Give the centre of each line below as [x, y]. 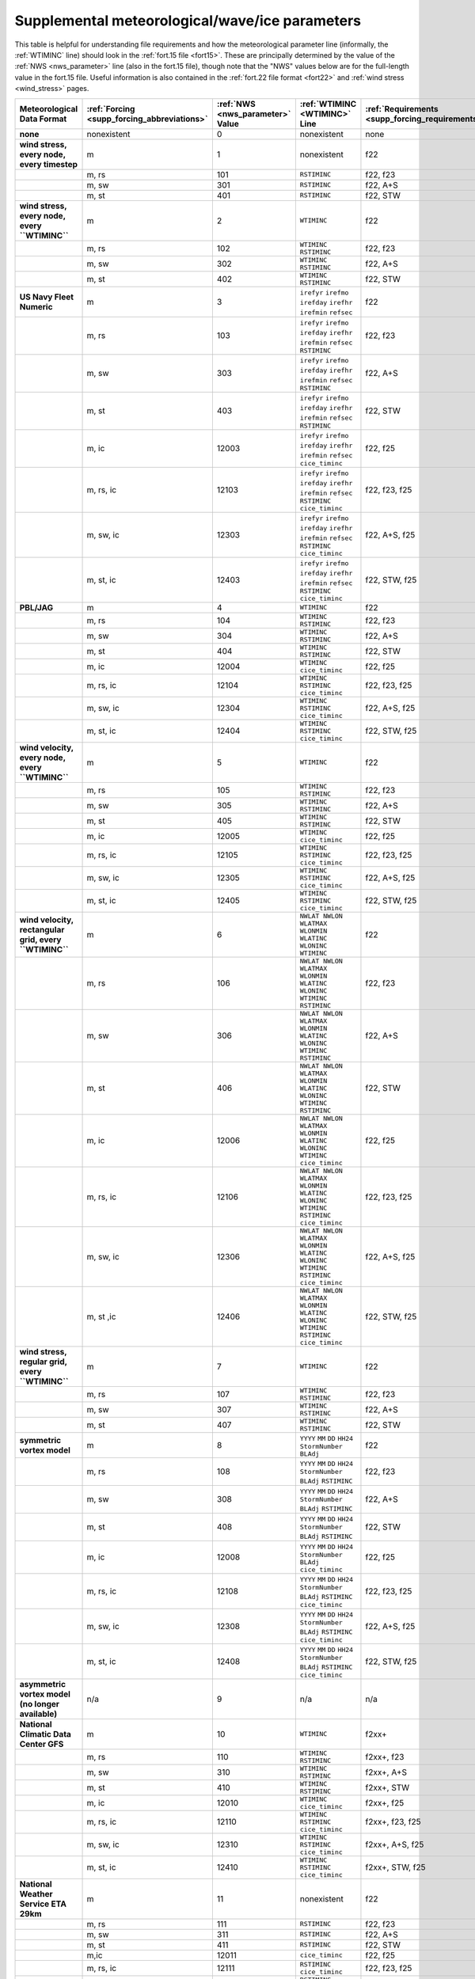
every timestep [49, 164]
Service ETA [43, 1904]
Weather [36, 1894]
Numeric [36, 306]
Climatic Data [45, 1734]
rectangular [42, 929]
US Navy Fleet [47, 297]
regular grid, [43, 1362]
